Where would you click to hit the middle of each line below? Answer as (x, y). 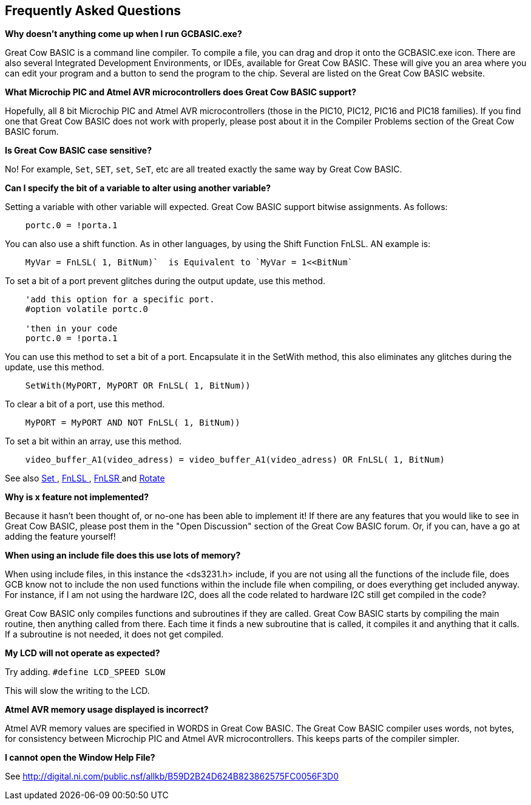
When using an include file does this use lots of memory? (123, 555)
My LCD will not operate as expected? (83, 653)
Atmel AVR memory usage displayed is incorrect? (107, 710)
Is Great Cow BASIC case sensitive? (79, 151)
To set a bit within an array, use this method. (93, 441)
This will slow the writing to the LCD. (77, 691)
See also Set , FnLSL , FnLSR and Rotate (85, 478)
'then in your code (71, 329)
